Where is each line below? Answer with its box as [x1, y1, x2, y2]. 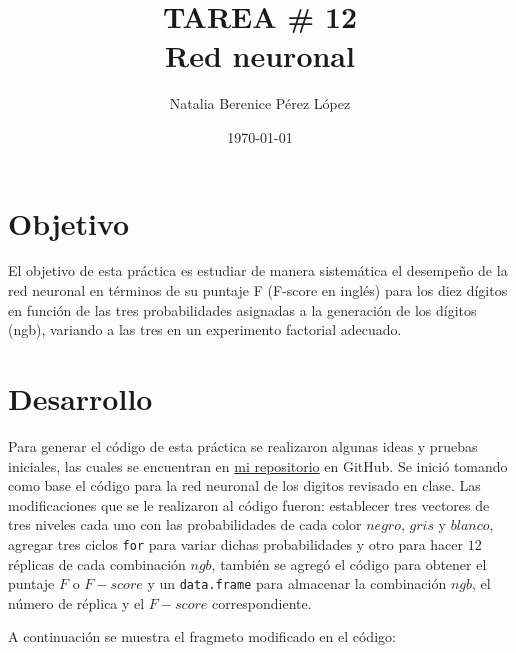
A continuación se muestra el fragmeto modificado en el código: [8, 626, 396, 647]
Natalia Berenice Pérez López [169, 93, 351, 114]
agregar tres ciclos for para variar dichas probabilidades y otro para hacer [8, 533, 464, 554]
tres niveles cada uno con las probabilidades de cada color [8, 514, 362, 535]
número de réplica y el [8, 592, 145, 613]
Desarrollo [8, 378, 153, 418]
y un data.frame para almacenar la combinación [147, 573, 447, 594]
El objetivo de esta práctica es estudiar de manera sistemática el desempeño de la [8, 260, 508, 281]
